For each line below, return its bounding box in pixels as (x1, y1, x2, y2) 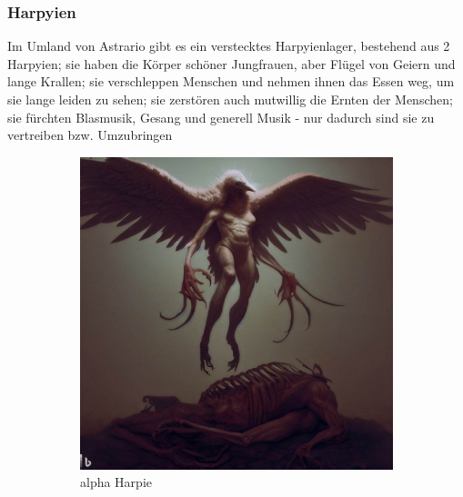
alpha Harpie (80, 472, 153, 492)
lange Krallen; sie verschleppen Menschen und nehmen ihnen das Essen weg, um (7, 72, 455, 91)
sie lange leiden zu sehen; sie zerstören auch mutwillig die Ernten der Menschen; (7, 90, 453, 108)
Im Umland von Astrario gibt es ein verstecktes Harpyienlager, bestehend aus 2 (7, 36, 450, 55)
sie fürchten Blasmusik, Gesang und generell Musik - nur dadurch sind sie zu (7, 107, 435, 126)
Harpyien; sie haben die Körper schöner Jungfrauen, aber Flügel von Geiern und (7, 54, 456, 73)
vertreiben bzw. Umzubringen (7, 125, 173, 144)
